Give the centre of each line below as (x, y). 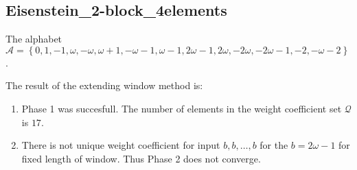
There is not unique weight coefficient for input (121, 145)
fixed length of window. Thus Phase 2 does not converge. (141, 158)
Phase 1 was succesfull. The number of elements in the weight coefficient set (182, 108)
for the (274, 145)
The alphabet (34, 39)
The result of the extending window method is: (104, 85)
